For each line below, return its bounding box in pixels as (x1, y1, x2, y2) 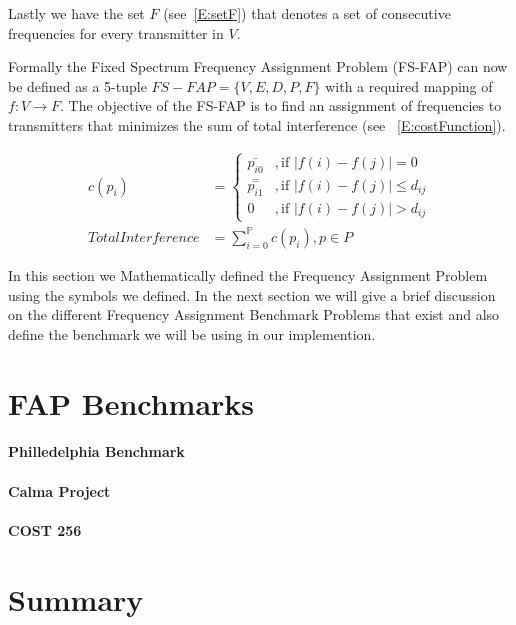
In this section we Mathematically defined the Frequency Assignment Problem (8, 265, 488, 285)
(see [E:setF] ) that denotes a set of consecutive (163, 3, 451, 23)
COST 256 (8, 519, 82, 540)
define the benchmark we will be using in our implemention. (8, 323, 376, 344)
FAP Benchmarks (8, 382, 255, 423)
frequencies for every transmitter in (8, 22, 224, 43)
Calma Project (8, 480, 111, 501)
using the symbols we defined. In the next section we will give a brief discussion (8, 284, 496, 305)
